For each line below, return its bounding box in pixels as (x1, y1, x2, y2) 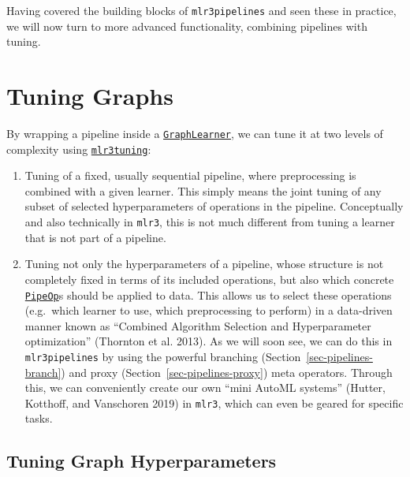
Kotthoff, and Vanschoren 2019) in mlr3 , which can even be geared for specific (24, 394, 404, 411)
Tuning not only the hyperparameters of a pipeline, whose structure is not (24, 255, 384, 272)
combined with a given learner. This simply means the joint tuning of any (24, 182, 382, 199)
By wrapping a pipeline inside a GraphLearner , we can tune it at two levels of (6, 125, 383, 141)
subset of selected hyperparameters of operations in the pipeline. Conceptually (24, 198, 404, 214)
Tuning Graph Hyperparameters (6, 449, 277, 473)
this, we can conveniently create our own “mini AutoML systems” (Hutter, (24, 379, 386, 396)
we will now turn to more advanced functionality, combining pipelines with (6, 17, 367, 34)
